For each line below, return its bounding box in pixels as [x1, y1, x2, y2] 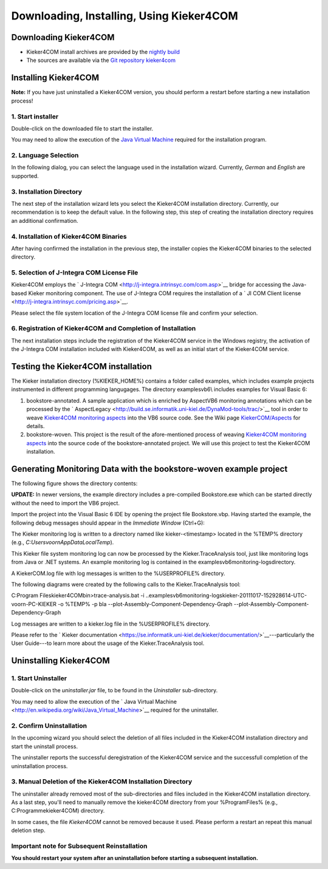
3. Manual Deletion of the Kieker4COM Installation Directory [11, 777, 193, 786]
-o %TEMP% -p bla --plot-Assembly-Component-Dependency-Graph [58, 600, 233, 607]
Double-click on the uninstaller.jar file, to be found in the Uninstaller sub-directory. [11, 687, 218, 694]
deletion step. [11, 826, 46, 834]
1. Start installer [11, 112, 59, 121]
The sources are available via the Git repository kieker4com [26, 56, 176, 64]
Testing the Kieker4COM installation [11, 361, 152, 372]
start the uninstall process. [11, 743, 78, 750]
